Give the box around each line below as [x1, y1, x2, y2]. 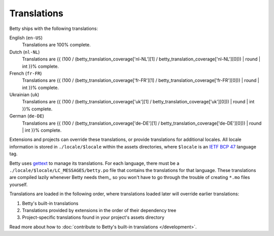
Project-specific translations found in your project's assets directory [22, 214, 165, 221]
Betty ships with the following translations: [9, 25, 98, 32]
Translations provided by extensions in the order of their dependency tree [22, 207, 177, 213]
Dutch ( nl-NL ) [9, 49, 40, 55]
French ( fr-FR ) [9, 70, 42, 76]
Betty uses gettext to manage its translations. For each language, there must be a [9, 160, 180, 166]
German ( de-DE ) [9, 113, 44, 119]
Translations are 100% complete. [22, 42, 91, 48]
